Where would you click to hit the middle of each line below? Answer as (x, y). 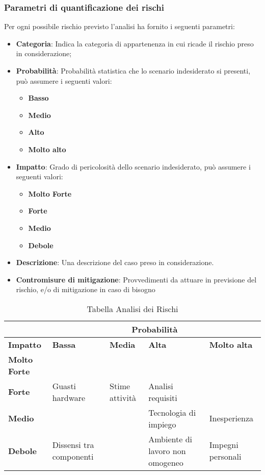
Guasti (64, 386)
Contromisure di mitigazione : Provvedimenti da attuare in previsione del (136, 279)
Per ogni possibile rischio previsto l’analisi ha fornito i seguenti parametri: (120, 26)
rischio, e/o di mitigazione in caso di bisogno (86, 289)
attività (123, 397)
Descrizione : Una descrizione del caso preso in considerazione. (115, 262)
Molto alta (231, 344)
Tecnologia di (172, 412)
